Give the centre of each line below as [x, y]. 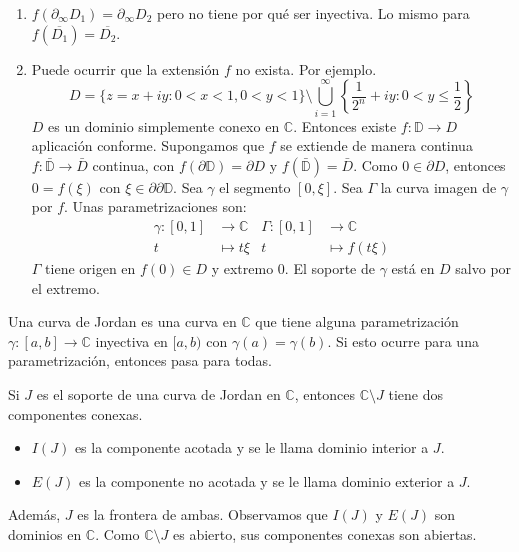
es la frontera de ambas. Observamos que [202, 514]
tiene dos [416, 393]
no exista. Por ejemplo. [306, 68]
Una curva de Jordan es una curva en [122, 321]
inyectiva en [131, 340]
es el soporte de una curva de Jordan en [158, 393]
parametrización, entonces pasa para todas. [140, 360]
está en [413, 267]
